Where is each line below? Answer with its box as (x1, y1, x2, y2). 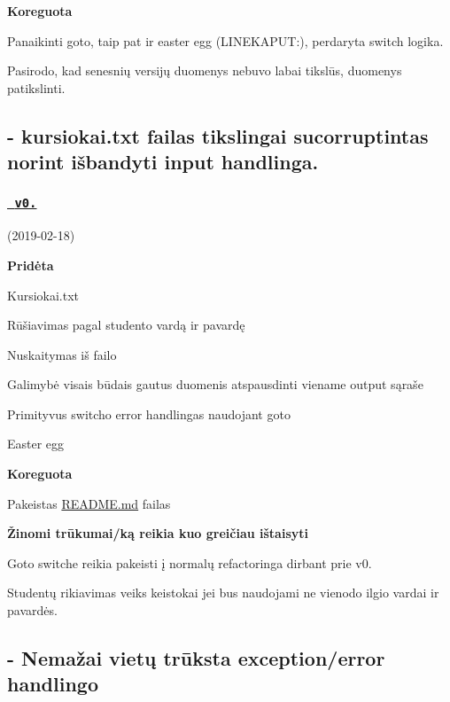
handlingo (7, 670, 98, 698)
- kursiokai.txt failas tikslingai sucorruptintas (7, 121, 429, 149)
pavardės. (7, 601, 58, 620)
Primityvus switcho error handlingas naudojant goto (7, 404, 291, 423)
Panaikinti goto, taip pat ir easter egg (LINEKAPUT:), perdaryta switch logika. (7, 31, 444, 50)
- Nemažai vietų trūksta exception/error (7, 644, 385, 672)
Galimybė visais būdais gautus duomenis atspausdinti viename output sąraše (7, 375, 423, 394)
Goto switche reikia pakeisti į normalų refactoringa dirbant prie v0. (7, 553, 372, 572)
